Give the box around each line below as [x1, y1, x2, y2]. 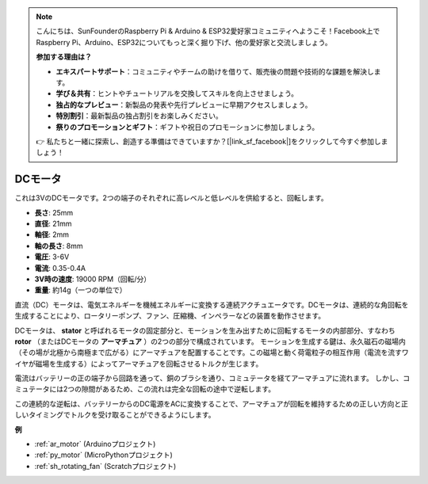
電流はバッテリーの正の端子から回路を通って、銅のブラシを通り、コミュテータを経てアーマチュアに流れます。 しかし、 [14, 373, 403, 383]
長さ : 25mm [34, 208, 74, 217]
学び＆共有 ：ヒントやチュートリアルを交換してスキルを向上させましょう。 [55, 89, 299, 98]
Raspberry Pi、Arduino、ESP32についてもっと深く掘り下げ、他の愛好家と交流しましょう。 [36, 37, 332, 47]
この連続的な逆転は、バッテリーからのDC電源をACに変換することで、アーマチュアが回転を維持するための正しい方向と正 [14, 398, 408, 408]
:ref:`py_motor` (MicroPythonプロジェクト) [34, 450, 174, 459]
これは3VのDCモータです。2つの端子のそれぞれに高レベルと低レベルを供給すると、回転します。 [14, 193, 328, 203]
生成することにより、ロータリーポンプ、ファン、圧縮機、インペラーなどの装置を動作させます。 [14, 311, 326, 321]
